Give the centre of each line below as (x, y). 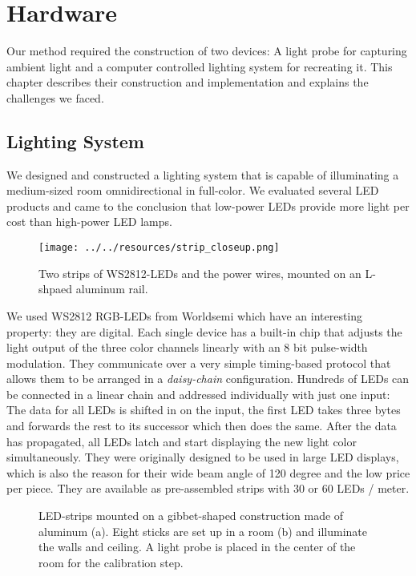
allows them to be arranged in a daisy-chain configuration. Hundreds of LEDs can (208, 379)
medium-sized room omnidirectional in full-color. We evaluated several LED (193, 190)
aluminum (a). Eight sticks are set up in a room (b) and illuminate (203, 531)
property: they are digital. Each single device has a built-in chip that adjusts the (204, 331)
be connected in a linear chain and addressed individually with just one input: (198, 394)
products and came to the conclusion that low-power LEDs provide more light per (208, 205)
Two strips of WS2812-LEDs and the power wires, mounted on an (200, 273)
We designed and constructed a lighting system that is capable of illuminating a (203, 174)
